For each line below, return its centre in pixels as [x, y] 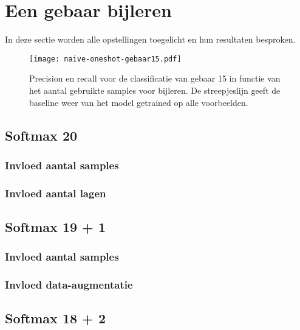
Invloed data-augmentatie [69, 285]
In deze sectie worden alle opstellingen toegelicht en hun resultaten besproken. [150, 39]
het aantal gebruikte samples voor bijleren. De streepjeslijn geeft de [155, 90]
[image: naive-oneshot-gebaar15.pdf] [105, 59]
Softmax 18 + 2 [55, 318]
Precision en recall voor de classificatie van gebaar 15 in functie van [155, 78]
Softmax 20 [41, 135]
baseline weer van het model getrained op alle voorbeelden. [139, 102]
